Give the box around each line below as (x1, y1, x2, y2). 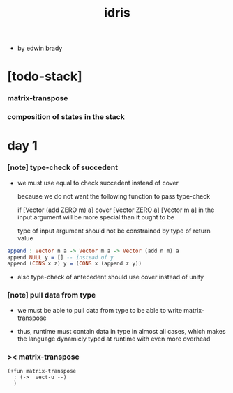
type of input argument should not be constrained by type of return (17, 226, 211, 235)
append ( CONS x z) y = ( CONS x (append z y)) (7, 260, 142, 268)
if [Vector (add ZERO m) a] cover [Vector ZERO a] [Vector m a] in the (17, 206, 215, 214)
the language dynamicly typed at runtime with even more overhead (17, 334, 211, 343)
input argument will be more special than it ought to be (17, 213, 174, 221)
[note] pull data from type (7, 291, 96, 300)
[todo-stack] (7, 68, 82, 84)
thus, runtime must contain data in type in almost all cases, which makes (17, 327, 226, 335)
